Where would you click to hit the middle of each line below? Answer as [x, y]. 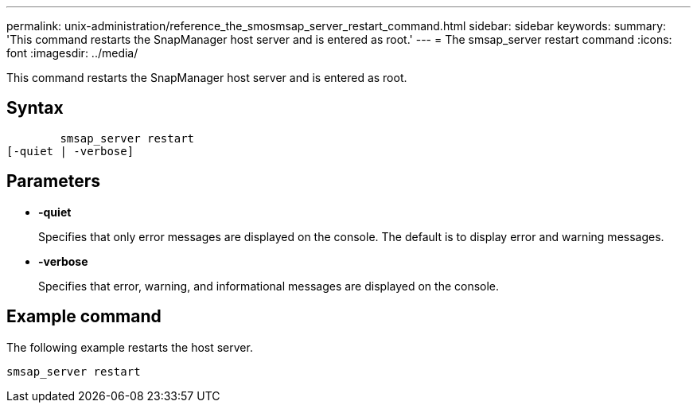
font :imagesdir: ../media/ [72, 53]
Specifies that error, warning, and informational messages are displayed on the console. [269, 286]
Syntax [35, 108]
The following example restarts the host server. [130, 347]
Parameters [53, 181]
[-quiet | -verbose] [70, 151]
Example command [84, 317]
